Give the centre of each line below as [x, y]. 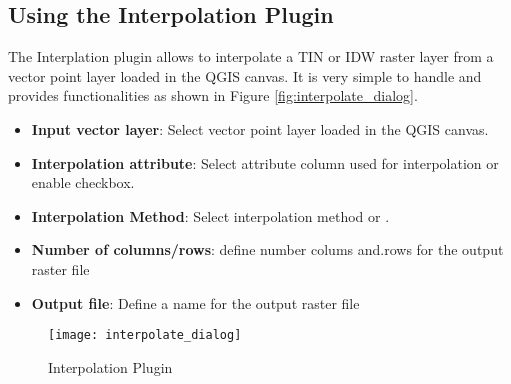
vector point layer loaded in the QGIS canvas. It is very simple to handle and [245, 75]
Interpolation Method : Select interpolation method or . [210, 215]
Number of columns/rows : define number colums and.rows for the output [267, 249]
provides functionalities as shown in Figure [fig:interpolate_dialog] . [213, 95]
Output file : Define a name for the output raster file [195, 302]
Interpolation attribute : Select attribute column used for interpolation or [265, 162]
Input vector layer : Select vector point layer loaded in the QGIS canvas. [260, 128]
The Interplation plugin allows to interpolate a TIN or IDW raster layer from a [251, 56]
